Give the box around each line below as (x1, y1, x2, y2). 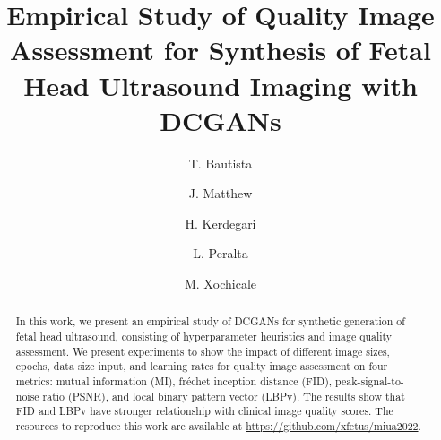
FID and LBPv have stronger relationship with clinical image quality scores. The (15, 403, 393, 418)
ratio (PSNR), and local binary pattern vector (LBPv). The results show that (42, 388, 405, 403)
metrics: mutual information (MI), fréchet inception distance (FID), (15, 374, 333, 389)
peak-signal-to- (335, 374, 404, 389)
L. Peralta (193, 244, 248, 263)
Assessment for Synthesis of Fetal (10, 31, 431, 68)
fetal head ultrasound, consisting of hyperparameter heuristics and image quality (15, 329, 393, 344)
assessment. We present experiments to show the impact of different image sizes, (15, 343, 390, 358)
